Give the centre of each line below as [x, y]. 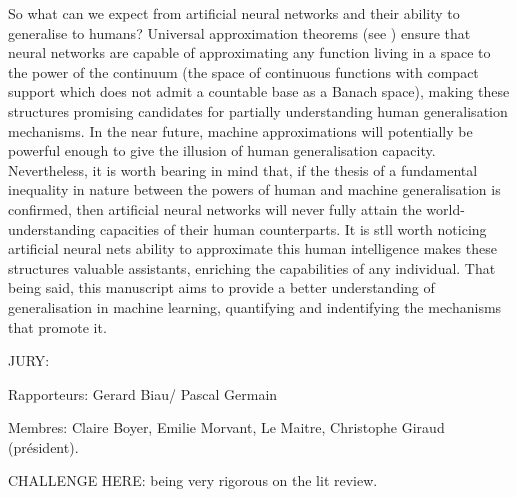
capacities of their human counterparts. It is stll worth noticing [293, 228]
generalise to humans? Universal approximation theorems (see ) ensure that [239, 32]
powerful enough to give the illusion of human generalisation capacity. [222, 150]
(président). [43, 446]
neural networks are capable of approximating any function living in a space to [249, 52]
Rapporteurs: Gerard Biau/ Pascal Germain [143, 393]
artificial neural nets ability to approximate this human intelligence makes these [252, 248]
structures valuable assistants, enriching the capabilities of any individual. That [252, 267]
